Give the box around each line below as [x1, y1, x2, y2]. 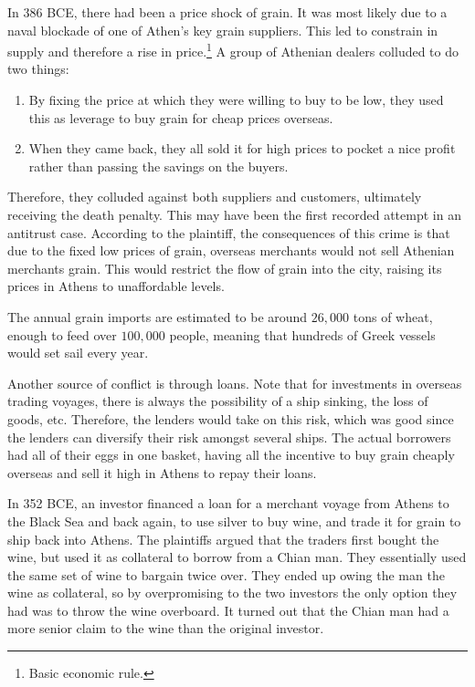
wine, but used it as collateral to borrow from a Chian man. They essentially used [7, 547, 467, 567]
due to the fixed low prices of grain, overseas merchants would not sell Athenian [7, 241, 455, 260]
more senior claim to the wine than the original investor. [7, 619, 324, 638]
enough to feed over [7, 325, 117, 344]
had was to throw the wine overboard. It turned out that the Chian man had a [7, 600, 449, 619]
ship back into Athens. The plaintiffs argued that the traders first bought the [7, 529, 439, 548]
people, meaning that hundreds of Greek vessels [169, 325, 436, 344]
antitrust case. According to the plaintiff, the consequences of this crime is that [7, 223, 450, 242]
